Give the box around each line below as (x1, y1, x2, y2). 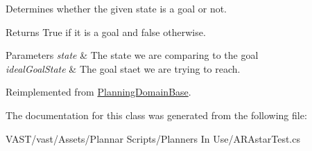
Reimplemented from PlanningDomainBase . (6, 85, 191, 99)
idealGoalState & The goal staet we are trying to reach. (6, 61, 241, 75)
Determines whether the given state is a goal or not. (6, 1, 227, 15)
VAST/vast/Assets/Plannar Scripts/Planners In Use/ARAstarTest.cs (6, 131, 300, 145)
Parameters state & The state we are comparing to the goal (6, 48, 259, 62)
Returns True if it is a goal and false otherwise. (6, 24, 206, 39)
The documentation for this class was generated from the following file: (6, 107, 307, 122)
